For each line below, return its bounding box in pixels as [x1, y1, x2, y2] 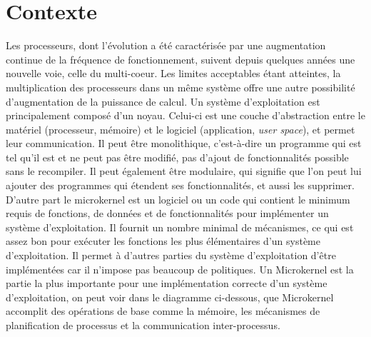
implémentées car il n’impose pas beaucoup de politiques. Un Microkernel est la [6, 261, 354, 276]
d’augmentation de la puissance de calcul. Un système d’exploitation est [6, 94, 320, 109]
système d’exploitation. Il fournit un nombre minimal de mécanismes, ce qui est [6, 219, 354, 234]
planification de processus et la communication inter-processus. [6, 318, 280, 332]
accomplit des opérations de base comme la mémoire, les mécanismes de [6, 303, 320, 318]
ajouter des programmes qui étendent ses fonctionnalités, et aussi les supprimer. [6, 178, 355, 193]
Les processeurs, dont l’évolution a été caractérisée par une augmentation [6, 38, 326, 53]
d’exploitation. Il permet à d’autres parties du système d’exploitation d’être [6, 248, 336, 263]
